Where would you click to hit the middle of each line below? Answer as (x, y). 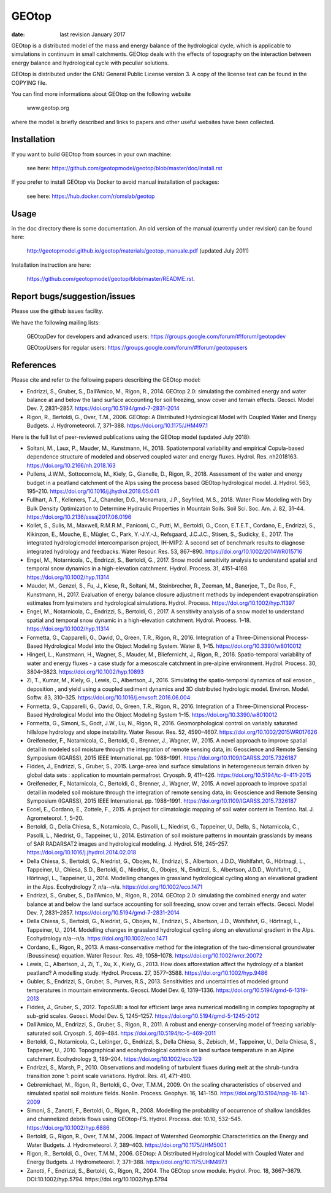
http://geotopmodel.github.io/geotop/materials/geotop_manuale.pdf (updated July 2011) (138, 251)
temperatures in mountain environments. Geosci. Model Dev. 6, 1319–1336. (120, 990)
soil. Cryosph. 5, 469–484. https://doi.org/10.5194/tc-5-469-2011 (134, 1033)
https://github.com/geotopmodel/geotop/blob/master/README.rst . (111, 279)
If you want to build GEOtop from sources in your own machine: (91, 154)
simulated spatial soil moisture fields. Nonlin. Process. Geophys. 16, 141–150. (123, 1093)
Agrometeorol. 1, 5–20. (55, 818)
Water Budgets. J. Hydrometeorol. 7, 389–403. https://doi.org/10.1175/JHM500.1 (127, 1145)
